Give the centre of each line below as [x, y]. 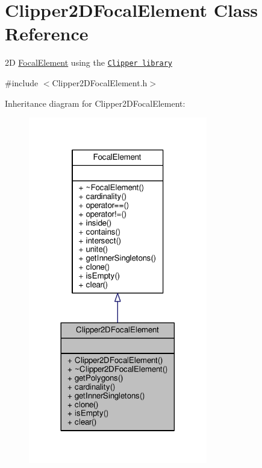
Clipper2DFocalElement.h [100, 82]
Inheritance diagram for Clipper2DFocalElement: [95, 103]
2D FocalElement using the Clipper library [89, 62]
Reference [47, 33]
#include [22, 82]
